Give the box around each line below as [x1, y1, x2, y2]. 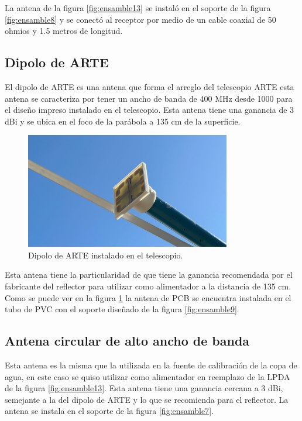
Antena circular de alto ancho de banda [5, 332, 250, 350]
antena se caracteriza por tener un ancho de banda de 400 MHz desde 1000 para [5, 92, 293, 104]
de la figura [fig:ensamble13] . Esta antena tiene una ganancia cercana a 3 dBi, [5, 382, 283, 394]
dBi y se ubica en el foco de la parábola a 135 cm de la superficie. [5, 115, 241, 127]
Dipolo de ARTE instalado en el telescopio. [28, 249, 183, 261]
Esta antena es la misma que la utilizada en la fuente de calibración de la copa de [5, 358, 297, 371]
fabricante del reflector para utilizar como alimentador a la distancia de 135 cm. [5, 279, 291, 292]
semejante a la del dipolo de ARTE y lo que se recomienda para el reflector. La [5, 393, 289, 405]
